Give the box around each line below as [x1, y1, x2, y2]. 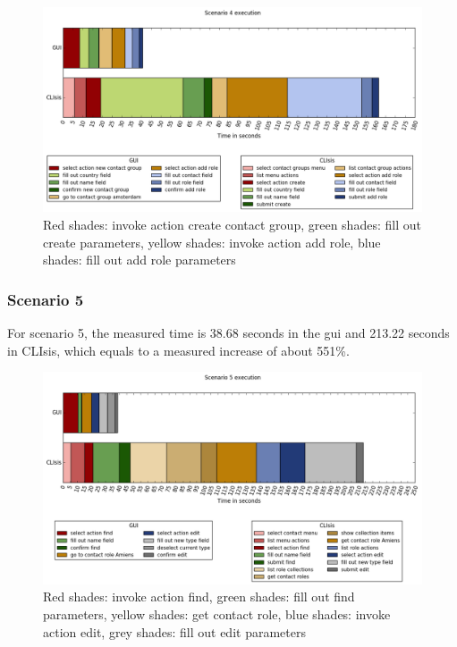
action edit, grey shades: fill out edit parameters [43, 622, 306, 641]
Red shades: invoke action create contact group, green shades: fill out [43, 214, 421, 233]
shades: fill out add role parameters [43, 250, 236, 269]
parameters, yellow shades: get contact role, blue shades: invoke [43, 605, 391, 624]
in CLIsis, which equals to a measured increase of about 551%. [7, 340, 350, 359]
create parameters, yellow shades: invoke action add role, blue [43, 232, 381, 251]
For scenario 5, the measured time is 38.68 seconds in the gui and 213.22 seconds [7, 323, 450, 341]
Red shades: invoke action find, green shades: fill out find [43, 587, 355, 606]
